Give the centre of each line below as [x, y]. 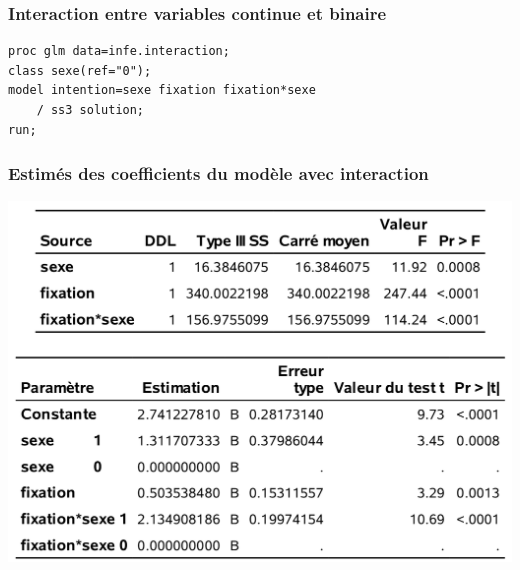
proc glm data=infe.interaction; [119, 51]
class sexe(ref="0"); [80, 70]
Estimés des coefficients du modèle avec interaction [218, 173]
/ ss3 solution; [90, 110]
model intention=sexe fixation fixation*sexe [162, 90]
